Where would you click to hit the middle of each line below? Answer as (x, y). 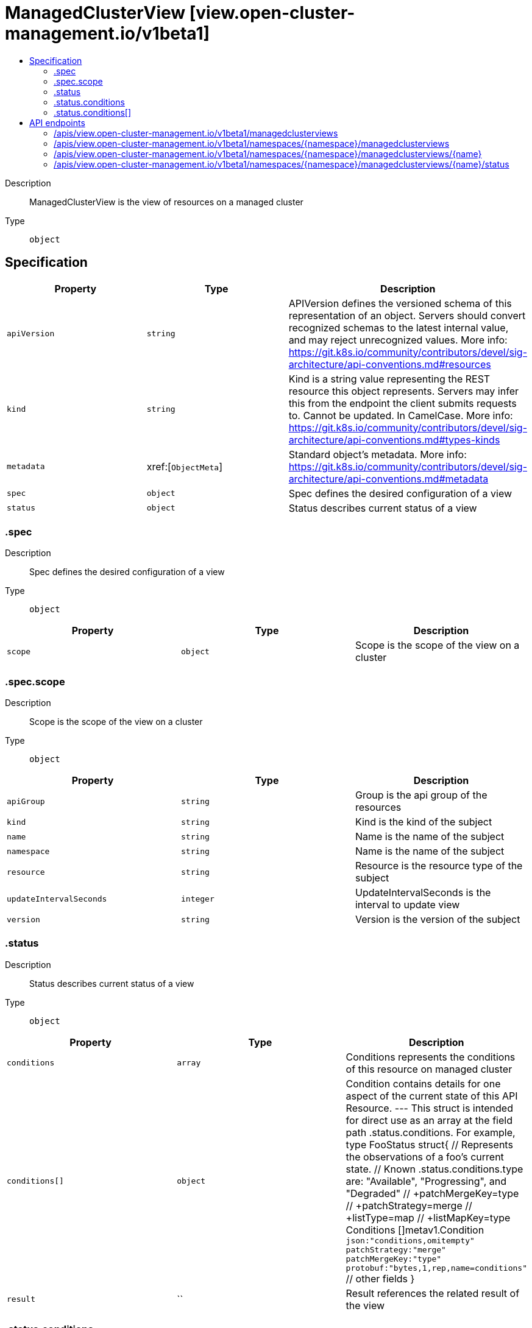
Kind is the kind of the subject (424, 822)
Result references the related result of (433, 1293)
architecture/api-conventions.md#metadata (388, 479)
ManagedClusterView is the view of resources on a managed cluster (166, 202)
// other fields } (380, 1278)
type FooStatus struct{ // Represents (429, 1144)
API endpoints (57, 122)
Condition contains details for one (423, 1083)
